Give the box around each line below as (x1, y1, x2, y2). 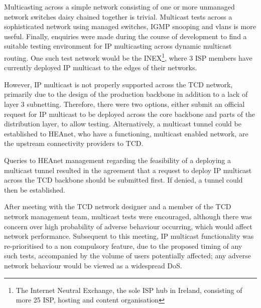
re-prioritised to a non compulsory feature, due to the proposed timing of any (4, 240, 242, 251)
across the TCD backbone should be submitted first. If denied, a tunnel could (4, 175, 243, 185)
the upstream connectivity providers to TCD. (4, 138, 144, 148)
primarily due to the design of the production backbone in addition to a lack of (4, 89, 248, 99)
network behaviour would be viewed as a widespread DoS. (4, 260, 182, 270)
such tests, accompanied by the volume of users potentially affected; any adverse (4, 250, 251, 261)
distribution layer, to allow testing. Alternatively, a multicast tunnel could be (4, 118, 241, 129)
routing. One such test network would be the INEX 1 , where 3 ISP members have (4, 51, 252, 63)
